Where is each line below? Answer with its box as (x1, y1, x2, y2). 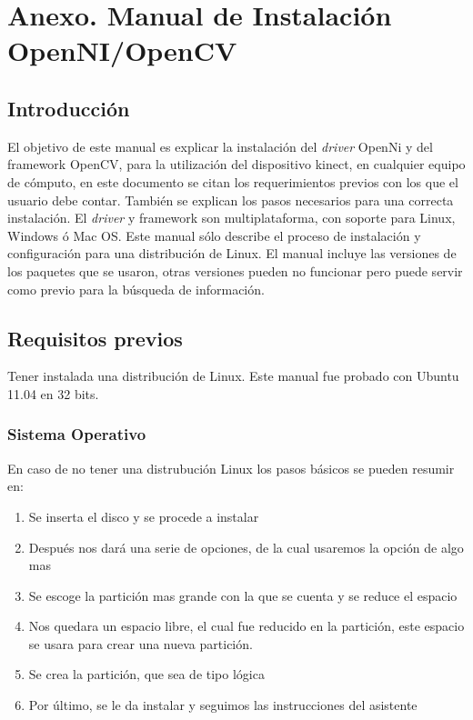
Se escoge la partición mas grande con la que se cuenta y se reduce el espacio (28, 585, 458, 605)
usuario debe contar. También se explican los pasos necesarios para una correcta (7, 190, 454, 209)
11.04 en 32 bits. (7, 384, 99, 403)
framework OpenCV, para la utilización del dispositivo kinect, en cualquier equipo (7, 155, 466, 174)
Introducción (7, 94, 130, 122)
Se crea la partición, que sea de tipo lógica (28, 665, 265, 684)
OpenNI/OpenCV (7, 32, 237, 69)
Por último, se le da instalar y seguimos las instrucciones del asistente (28, 695, 418, 715)
